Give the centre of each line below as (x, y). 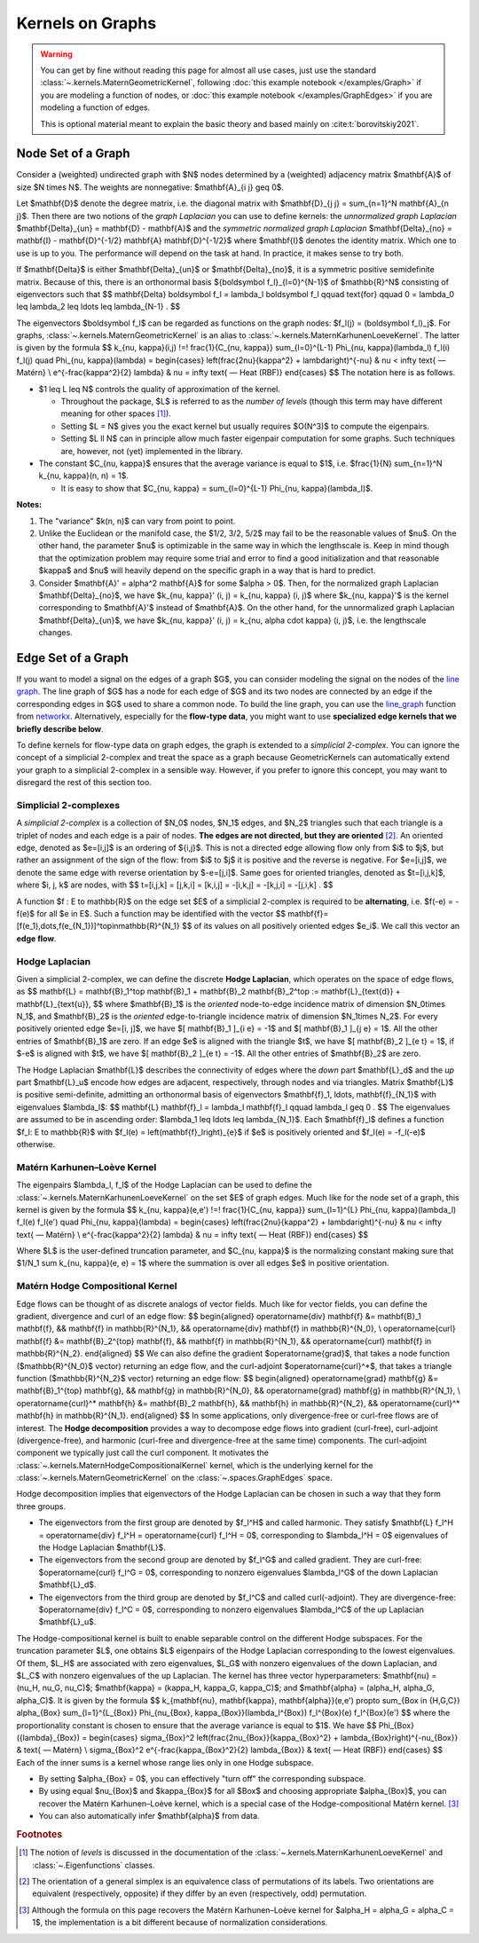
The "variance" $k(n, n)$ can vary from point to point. (137, 521)
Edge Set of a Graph (72, 658)
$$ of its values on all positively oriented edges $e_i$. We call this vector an (321, 926)
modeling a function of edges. (95, 107)
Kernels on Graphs (86, 23)
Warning (56, 54)
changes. (55, 633)
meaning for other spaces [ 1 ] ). (116, 413)
